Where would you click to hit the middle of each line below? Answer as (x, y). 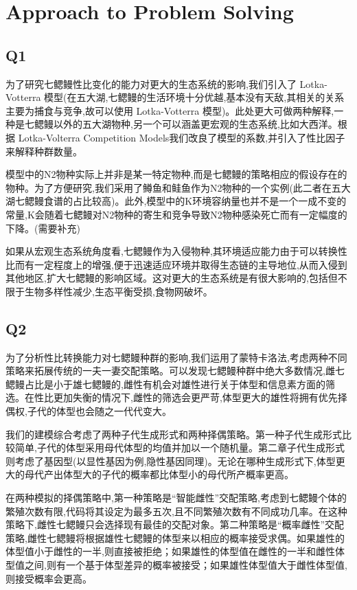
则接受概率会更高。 (49, 578)
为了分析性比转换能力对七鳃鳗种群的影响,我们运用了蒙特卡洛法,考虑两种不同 (176, 357)
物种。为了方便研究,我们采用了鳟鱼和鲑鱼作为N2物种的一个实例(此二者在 (169, 187)
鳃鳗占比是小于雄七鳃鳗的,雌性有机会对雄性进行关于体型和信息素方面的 (165, 384)
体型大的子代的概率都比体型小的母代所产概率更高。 (178, 474)
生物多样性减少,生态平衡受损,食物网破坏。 (118, 291)
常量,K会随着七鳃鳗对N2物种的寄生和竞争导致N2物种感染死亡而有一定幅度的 (176, 214)
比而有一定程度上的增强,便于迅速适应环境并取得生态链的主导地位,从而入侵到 (176, 264)
